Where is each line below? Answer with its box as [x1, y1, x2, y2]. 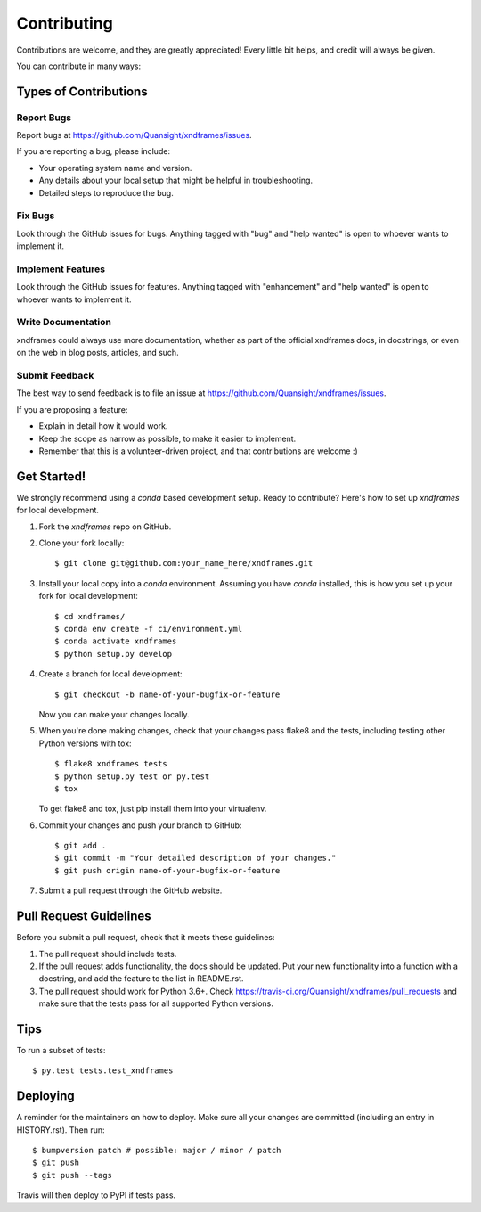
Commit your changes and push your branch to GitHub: [38, 820, 242, 831]
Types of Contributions [16, 84, 148, 99]
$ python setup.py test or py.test [54, 771, 210, 782]
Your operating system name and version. [38, 162, 192, 173]
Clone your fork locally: [38, 537, 125, 548]
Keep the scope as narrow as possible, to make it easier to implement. [38, 433, 297, 444]
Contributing [16, 13, 113, 33]
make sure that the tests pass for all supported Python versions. [38, 998, 273, 1009]
